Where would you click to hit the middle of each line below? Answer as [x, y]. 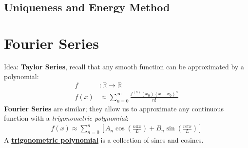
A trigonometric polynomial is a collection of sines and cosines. [104, 140]
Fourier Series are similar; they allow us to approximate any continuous [114, 108]
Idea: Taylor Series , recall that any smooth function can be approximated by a [124, 66]
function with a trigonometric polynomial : [66, 118]
